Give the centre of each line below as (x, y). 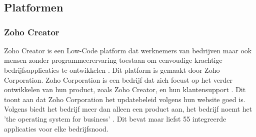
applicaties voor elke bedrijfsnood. (56, 128)
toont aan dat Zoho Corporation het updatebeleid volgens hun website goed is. (125, 99)
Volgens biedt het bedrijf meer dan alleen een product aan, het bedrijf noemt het (128, 109)
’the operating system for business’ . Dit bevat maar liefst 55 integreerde (115, 118)
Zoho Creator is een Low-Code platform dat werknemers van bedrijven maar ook (128, 50)
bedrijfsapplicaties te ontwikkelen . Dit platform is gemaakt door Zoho (112, 69)
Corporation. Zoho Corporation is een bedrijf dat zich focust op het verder (118, 79)
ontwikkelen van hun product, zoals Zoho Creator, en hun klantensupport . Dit (125, 89)
